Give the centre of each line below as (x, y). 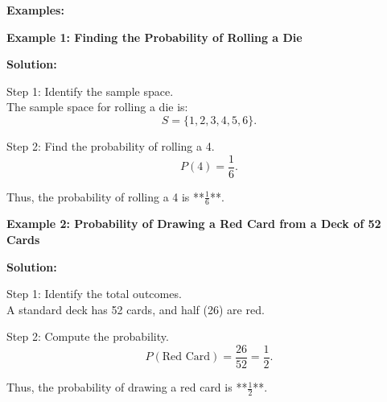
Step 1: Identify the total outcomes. (94, 294)
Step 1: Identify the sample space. (90, 91)
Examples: (35, 10)
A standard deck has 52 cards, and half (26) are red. (136, 309)
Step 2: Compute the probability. (88, 336)
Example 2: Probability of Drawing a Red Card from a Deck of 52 (194, 224)
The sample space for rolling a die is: (97, 107)
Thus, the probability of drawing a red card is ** (127, 387)
